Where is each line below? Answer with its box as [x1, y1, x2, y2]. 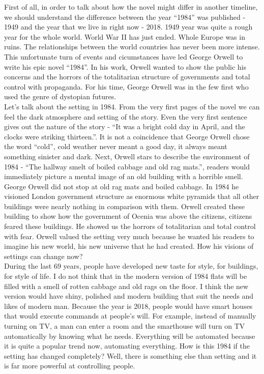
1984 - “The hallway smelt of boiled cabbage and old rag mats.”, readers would [4, 161, 250, 171]
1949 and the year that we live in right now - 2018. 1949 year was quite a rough [4, 21, 253, 32]
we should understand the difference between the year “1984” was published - [4, 11, 246, 22]
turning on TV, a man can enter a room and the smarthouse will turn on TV [4, 321, 245, 331]
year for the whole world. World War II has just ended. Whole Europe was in [4, 31, 245, 42]
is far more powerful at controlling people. [4, 360, 135, 371]
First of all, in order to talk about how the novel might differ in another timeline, [4, 2, 258, 12]
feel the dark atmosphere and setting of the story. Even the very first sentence [4, 111, 247, 122]
